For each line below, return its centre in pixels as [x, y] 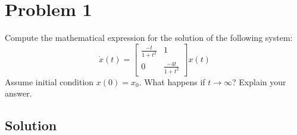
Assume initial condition [49, 81]
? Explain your [259, 81]
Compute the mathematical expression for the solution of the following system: [149, 38]
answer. [18, 93]
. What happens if [172, 81]
